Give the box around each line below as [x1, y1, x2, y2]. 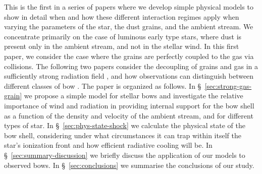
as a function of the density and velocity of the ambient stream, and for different [4, 110, 253, 121]
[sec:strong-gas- [204, 80, 252, 91]
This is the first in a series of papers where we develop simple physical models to [4, 2, 253, 12]
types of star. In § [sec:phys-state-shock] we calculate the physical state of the [4, 120, 245, 131]
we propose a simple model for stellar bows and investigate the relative [24, 90, 243, 101]
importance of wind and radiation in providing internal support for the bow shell [4, 100, 254, 110]
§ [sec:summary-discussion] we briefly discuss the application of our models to [4, 149, 245, 160]
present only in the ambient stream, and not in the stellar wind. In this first [4, 41, 239, 51]
